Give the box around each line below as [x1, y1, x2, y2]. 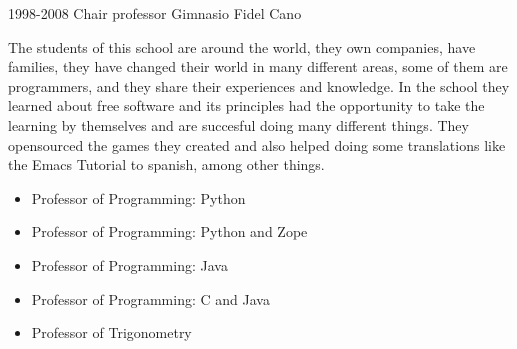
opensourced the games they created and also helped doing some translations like [8, 134, 506, 155]
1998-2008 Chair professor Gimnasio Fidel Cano [8, 3, 302, 23]
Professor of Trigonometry [31, 322, 192, 343]
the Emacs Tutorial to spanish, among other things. [8, 154, 325, 175]
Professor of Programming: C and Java [31, 288, 270, 309]
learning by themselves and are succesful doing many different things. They [8, 114, 469, 135]
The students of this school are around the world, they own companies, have [8, 36, 476, 57]
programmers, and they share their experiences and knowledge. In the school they [8, 75, 510, 96]
